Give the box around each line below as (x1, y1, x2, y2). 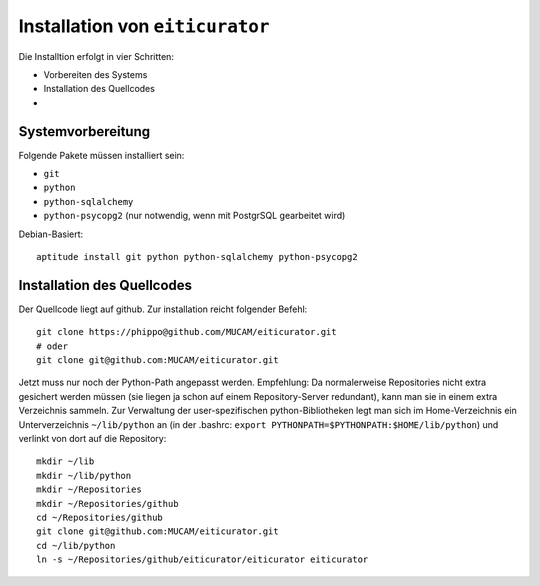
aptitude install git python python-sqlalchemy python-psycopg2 (36, 251, 359, 262)
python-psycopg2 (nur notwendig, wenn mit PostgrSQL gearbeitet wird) (43, 210, 346, 222)
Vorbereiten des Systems (43, 68, 148, 80)
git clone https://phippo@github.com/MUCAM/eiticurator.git (36, 326, 337, 338)
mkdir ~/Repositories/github (36, 498, 179, 509)
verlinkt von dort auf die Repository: (18, 433, 167, 444)
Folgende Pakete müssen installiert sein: (18, 149, 185, 161)
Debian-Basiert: (18, 228, 84, 240)
